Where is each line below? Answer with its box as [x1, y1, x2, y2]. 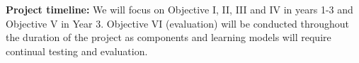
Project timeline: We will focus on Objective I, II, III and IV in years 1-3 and [6, 2, 353, 16]
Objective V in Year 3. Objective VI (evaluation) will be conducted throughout [6, 16, 350, 30]
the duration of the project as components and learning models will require [6, 30, 331, 45]
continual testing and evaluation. [6, 43, 148, 58]
